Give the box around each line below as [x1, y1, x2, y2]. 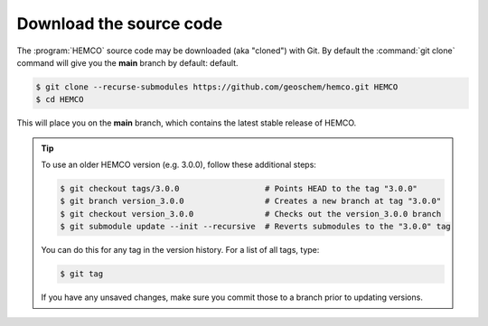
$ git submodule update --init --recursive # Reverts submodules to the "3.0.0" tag [60, 221, 451, 232]
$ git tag [60, 269, 104, 279]
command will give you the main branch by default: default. [16, 57, 239, 68]
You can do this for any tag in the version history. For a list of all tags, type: [41, 245, 320, 256]
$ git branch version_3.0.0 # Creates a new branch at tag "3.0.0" [60, 196, 442, 207]
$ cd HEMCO [35, 95, 84, 105]
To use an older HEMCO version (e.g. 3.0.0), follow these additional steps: [41, 159, 316, 171]
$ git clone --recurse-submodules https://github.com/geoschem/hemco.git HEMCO [35, 81, 399, 92]
